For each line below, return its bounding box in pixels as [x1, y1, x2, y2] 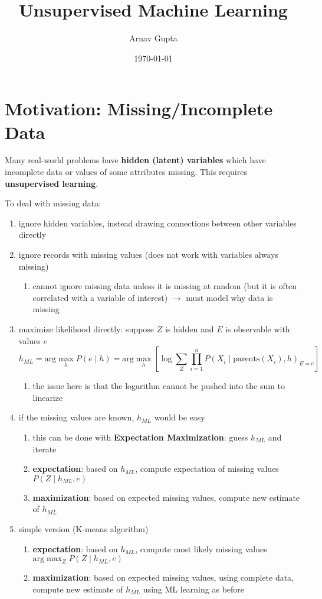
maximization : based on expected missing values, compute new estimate [32, 491, 300, 503]
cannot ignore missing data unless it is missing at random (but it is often [32, 280, 297, 292]
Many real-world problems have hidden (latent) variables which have [5, 154, 266, 166]
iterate [32, 442, 57, 455]
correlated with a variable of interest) [32, 291, 168, 303]
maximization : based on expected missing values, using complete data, [32, 571, 294, 584]
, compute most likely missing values [135, 542, 267, 555]
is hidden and [165, 322, 214, 335]
